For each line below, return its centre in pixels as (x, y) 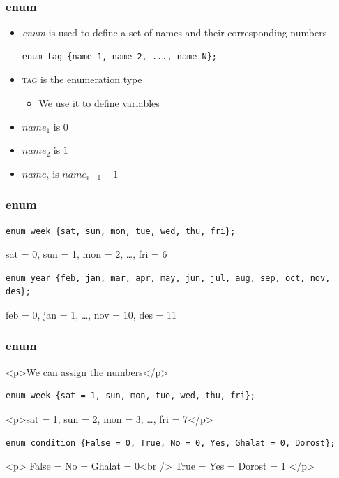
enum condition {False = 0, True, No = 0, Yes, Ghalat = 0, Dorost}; (171, 443)
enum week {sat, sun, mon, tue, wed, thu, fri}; (121, 231)
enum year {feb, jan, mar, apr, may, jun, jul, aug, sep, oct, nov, (168, 278)
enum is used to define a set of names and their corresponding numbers (174, 32)
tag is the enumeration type (82, 79)
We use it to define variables (99, 103)
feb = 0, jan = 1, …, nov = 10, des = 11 (91, 314)
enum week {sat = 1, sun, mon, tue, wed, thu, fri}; (130, 396)
